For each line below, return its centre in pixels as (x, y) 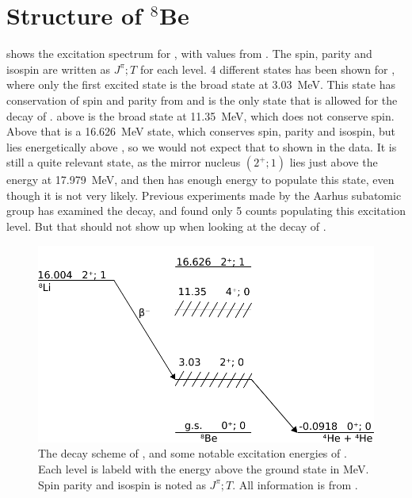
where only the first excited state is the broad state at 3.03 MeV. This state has (201, 84)
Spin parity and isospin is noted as (122, 484)
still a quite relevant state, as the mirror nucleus (124, 162)
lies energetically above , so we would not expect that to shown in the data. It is (202, 146)
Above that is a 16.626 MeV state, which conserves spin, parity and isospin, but (201, 131)
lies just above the (334, 162)
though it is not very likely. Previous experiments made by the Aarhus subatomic (204, 195)
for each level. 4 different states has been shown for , (267, 69)
